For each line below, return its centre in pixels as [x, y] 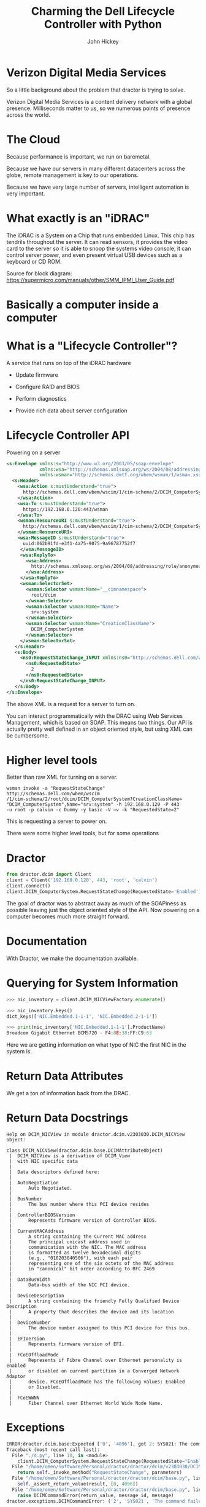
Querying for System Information [93, 983]
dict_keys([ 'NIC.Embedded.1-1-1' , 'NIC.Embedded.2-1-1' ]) [82, 1016]
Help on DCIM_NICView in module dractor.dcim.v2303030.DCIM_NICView [96, 1135]
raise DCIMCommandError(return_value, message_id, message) [96, 1495]
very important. [26, 193]
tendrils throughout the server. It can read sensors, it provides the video [97, 242]
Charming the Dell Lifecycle [103, 11]
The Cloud [33, 139]
